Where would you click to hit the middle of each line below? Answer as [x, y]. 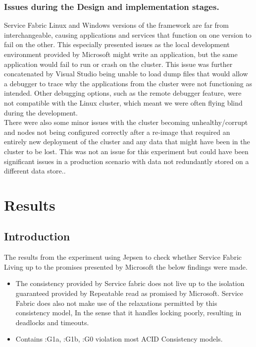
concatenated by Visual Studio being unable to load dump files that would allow [126, 74]
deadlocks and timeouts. [52, 322]
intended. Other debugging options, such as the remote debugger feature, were [123, 93]
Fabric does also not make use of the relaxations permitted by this [116, 303]
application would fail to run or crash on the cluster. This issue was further [118, 64]
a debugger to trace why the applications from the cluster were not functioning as [128, 83]
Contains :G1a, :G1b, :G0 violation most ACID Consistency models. [119, 339]
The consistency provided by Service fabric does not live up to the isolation [130, 283]
